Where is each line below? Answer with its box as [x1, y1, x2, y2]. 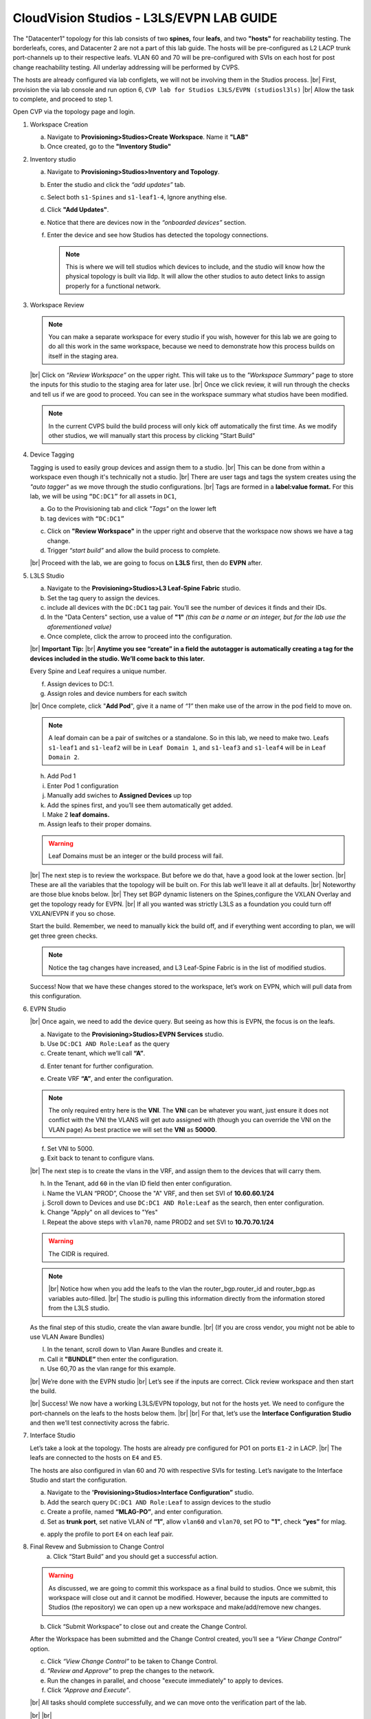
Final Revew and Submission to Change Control [30, 1542, 165, 1551]
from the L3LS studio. [48, 1304, 110, 1313]
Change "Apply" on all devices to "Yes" [47, 1208, 158, 1216]
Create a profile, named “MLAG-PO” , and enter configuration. [47, 1508, 223, 1516]
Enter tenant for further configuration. [47, 1062, 154, 1070]
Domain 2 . [48, 753, 80, 761]
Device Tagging [30, 450, 75, 459]
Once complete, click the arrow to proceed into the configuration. [47, 633, 233, 641]
